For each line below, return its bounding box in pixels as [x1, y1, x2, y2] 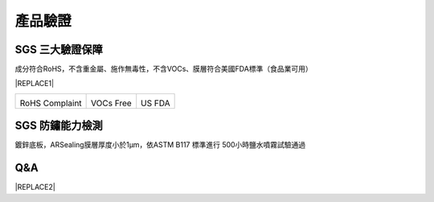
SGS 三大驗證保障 [14, 43, 104, 56]
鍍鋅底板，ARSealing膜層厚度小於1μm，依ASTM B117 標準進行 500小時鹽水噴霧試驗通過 [14, 140, 306, 150]
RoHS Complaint [19, 97, 82, 109]
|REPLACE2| [14, 182, 55, 192]
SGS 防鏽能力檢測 [14, 119, 104, 133]
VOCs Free [91, 97, 132, 109]
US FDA [141, 97, 170, 109]
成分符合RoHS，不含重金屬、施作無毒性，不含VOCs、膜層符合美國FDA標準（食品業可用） [14, 64, 313, 74]
